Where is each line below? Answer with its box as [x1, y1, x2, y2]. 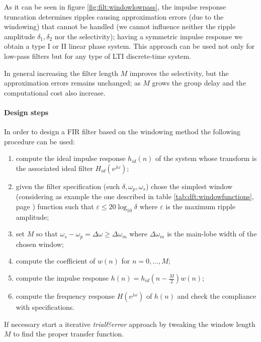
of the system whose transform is [155, 153, 257, 163]
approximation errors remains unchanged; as [4, 77, 141, 88]
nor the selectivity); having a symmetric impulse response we [54, 31, 242, 41]
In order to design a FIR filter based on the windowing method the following [4, 126, 241, 137]
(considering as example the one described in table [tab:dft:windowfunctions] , [16, 191, 254, 202]
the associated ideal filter [16, 162, 93, 173]
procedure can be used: [4, 136, 75, 146]
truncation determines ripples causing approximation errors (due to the [4, 11, 224, 22]
